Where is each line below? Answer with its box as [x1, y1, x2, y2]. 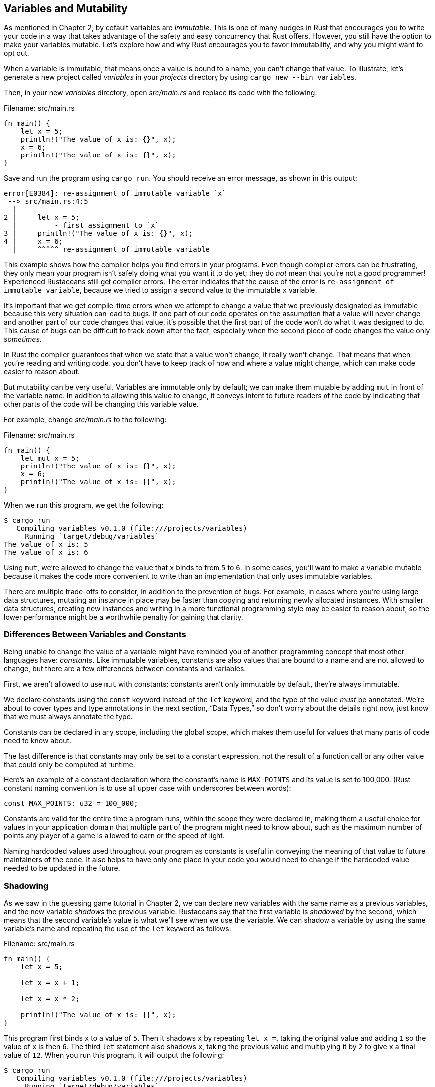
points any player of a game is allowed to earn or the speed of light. [4, 831, 225, 840]
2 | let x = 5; [4, 213, 80, 222]
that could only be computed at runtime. [4, 760, 135, 769]
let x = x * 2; [20, 994, 80, 1003]
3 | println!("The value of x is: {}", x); [4, 229, 193, 238]
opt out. [4, 49, 29, 58]
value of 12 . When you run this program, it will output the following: [4, 1050, 224, 1059]
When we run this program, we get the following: [4, 501, 164, 510]
